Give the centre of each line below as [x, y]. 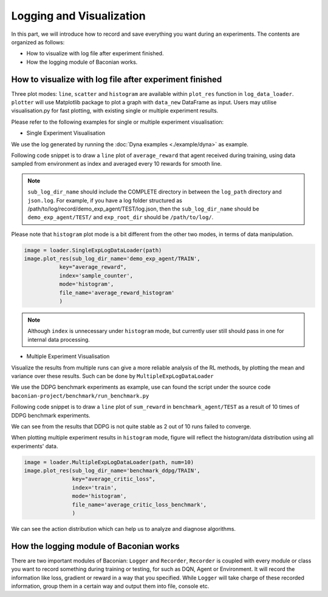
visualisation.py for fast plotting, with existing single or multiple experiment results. [115, 111]
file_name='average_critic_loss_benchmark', [139, 504]
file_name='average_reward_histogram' [117, 292]
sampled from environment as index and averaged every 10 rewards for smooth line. [117, 164]
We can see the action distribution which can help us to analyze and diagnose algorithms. [124, 529]
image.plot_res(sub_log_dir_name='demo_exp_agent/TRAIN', [112, 259]
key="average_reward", [93, 267]
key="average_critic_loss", [114, 479]
